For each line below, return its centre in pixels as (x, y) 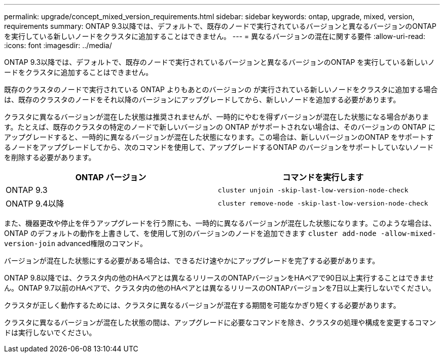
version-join (30, 244)
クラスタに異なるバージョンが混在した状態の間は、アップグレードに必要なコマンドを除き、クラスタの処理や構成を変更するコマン (220, 322)
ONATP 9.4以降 (35, 204)
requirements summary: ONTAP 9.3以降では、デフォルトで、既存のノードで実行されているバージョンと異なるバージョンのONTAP (220, 26)
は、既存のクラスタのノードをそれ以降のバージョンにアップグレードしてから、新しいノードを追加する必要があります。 (202, 100)
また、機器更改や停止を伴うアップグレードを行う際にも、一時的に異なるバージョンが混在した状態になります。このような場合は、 (220, 223)
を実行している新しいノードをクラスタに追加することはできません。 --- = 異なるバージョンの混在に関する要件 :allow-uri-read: (215, 36)
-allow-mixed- (409, 233)
